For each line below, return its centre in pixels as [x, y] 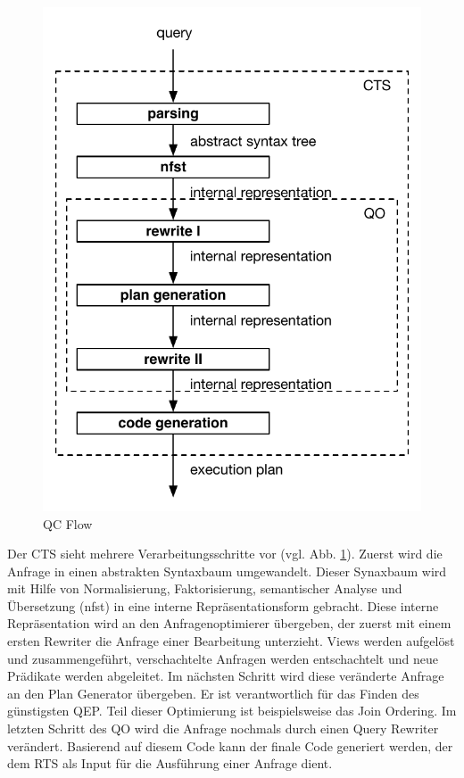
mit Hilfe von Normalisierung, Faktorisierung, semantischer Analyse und [205, 588]
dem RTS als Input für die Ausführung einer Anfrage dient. [170, 763]
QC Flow [68, 523]
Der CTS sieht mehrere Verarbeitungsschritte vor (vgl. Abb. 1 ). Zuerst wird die [225, 554]
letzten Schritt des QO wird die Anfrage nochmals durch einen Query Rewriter [223, 728]
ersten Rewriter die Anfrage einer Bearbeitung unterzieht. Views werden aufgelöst [231, 641]
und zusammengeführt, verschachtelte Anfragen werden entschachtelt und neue [223, 658]
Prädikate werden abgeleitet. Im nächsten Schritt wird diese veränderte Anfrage [226, 676]
